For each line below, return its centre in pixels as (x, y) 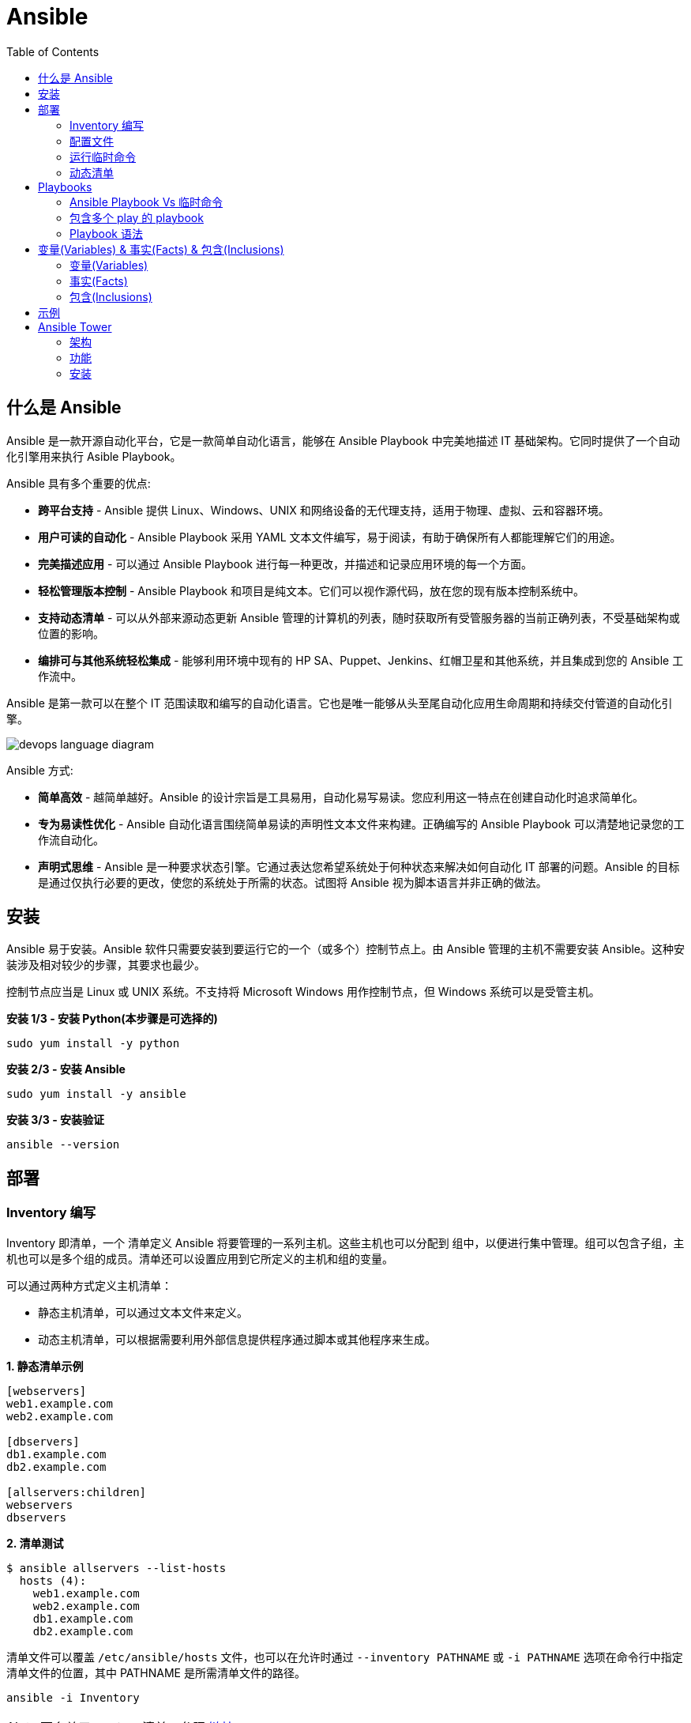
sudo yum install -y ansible (96, 1094)
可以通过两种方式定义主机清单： (89, 1285)
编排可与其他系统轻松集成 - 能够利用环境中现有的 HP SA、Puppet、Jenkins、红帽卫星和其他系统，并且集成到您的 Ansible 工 (361, 660)
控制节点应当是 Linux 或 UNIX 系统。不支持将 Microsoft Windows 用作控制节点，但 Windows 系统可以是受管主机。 (303, 992)
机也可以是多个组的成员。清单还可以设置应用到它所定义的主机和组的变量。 (200, 1258)
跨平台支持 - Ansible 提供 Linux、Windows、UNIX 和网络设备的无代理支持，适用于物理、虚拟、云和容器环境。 (324, 510)
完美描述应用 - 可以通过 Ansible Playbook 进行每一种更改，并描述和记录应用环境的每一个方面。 (285, 564)
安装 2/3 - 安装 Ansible (66, 1069)
